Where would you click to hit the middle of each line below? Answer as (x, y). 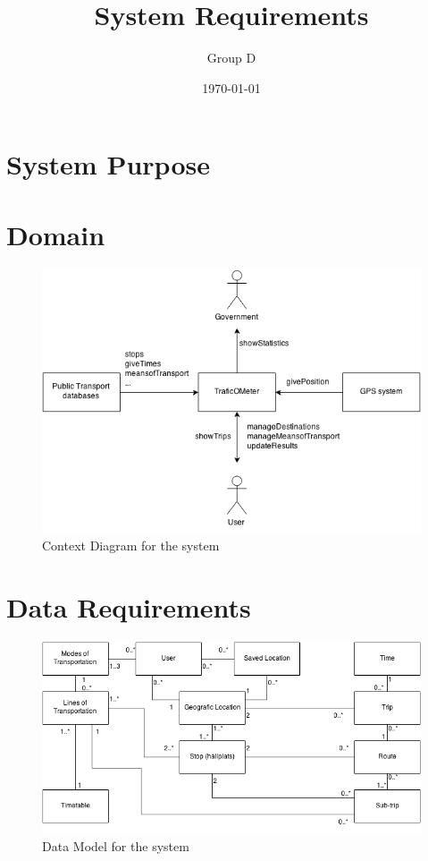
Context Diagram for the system (131, 545)
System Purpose (108, 164)
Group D (231, 58)
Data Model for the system (116, 845)
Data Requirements (129, 606)
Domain (56, 234)
